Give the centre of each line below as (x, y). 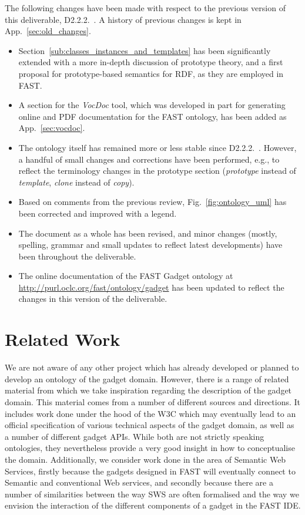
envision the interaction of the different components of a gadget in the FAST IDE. (153, 505)
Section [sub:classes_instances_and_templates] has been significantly (145, 50)
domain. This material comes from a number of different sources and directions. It (153, 401)
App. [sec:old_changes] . (48, 31)
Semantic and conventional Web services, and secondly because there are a (139, 482)
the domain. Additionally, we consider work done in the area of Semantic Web (145, 459)
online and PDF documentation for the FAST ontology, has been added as (152, 116)
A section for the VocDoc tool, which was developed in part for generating (152, 105)
